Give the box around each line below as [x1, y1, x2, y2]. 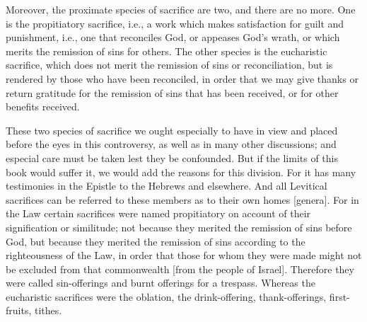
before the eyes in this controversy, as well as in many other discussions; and [6, 137, 337, 151]
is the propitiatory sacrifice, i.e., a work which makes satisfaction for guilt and [6, 16, 344, 30]
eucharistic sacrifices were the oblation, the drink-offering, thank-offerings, [6, 289, 327, 304]
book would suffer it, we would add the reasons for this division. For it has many [6, 164, 356, 179]
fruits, [6, 303, 32, 318]
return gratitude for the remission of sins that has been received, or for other [6, 85, 339, 100]
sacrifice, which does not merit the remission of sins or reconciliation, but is [6, 57, 333, 72]
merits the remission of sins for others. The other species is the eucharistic [6, 43, 327, 58]
